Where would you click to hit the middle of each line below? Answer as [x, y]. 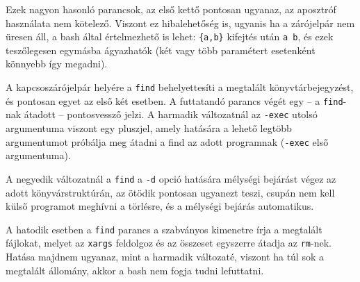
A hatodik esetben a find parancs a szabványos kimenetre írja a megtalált [164, 229]
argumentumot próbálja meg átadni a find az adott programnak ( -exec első [167, 141]
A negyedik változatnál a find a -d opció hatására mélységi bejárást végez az [171, 178]
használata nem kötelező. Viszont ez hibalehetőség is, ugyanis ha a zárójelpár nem [180, 23]
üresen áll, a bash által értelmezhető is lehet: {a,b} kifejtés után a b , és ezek [170, 36]
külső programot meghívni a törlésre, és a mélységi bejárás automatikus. [160, 206]
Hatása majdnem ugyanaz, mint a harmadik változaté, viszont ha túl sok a [165, 256]
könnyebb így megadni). [57, 64]
